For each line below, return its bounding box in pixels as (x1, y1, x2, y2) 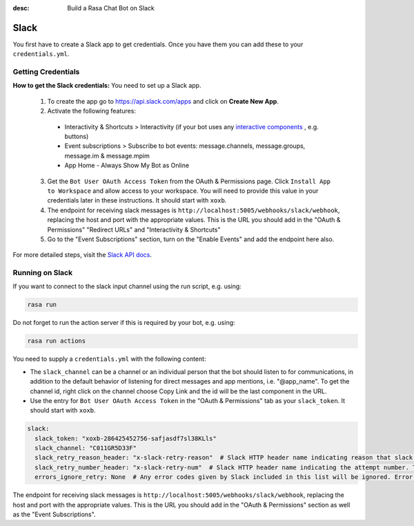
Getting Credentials (12, 67, 80, 77)
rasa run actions (27, 337, 86, 345)
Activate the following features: (47, 107, 136, 115)
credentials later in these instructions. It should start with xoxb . (47, 196, 227, 205)
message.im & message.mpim (64, 151, 150, 160)
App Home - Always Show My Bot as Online (64, 161, 190, 169)
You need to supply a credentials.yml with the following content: (12, 355, 206, 363)
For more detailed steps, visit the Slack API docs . (12, 251, 152, 259)
